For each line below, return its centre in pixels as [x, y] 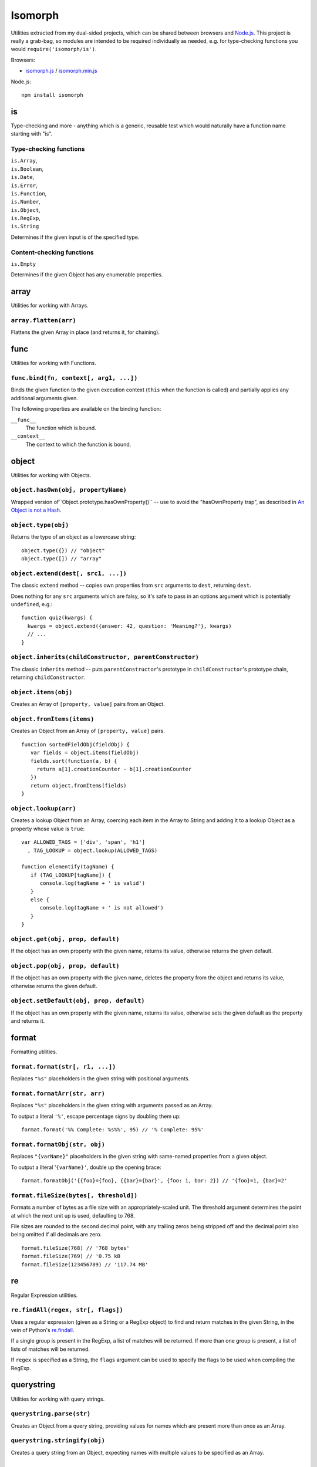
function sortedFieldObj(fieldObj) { [76, 744]
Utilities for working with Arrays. [50, 306]
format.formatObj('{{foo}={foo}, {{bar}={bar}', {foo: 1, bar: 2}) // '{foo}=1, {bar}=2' [154, 1181]
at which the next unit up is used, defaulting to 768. [73, 1215]
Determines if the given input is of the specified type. [75, 237]
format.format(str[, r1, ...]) [63, 1067]
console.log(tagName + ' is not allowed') [102, 908]
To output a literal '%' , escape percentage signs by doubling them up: [96, 1116]
